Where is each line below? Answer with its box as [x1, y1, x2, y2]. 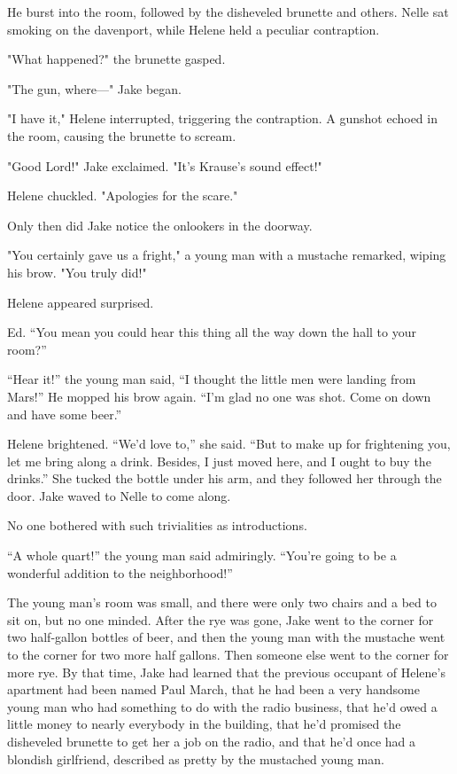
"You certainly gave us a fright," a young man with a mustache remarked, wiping [7, 246, 446, 264]
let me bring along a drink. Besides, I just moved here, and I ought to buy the [7, 451, 431, 470]
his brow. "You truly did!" [7, 262, 147, 281]
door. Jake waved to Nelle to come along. [7, 486, 231, 504]
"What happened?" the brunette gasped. [7, 50, 226, 68]
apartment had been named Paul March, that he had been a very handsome [7, 680, 420, 699]
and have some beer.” [7, 404, 122, 423]
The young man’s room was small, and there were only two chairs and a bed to [7, 593, 437, 612]
